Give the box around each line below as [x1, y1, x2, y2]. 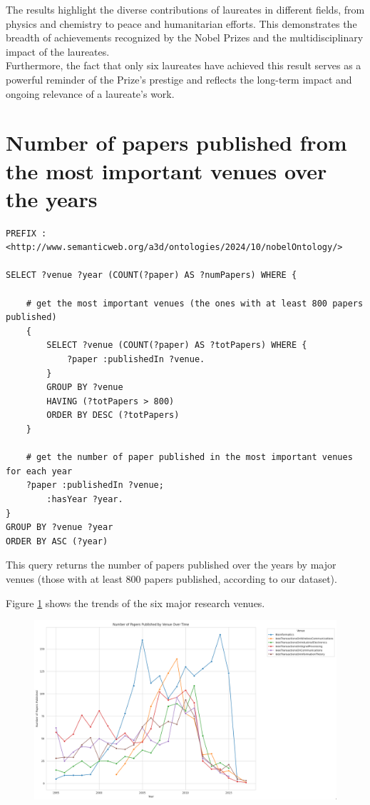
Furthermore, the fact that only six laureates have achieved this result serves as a [6, 58, 361, 73]
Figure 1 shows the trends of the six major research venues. [6, 595, 265, 610]
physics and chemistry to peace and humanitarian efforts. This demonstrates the [6, 16, 357, 31]
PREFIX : [6, 228, 47, 239]
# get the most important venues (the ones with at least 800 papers [26, 298, 364, 309]
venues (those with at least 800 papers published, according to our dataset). [6, 571, 337, 586]
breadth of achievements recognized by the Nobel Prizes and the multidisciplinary [6, 30, 364, 45]
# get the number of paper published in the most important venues [26, 452, 353, 463]
